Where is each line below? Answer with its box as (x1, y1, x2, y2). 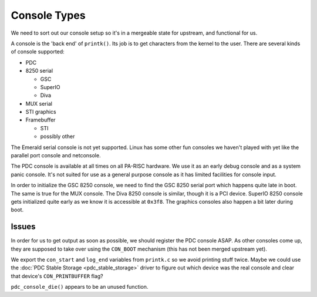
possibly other (40, 133, 75, 140)
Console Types (11, 9, 86, 22)
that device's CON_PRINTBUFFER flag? (11, 272, 103, 279)
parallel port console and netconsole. (11, 152, 101, 159)
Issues (11, 222, 36, 232)
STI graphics (25, 109, 56, 116)
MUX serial (25, 100, 53, 107)
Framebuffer (25, 116, 56, 123)
